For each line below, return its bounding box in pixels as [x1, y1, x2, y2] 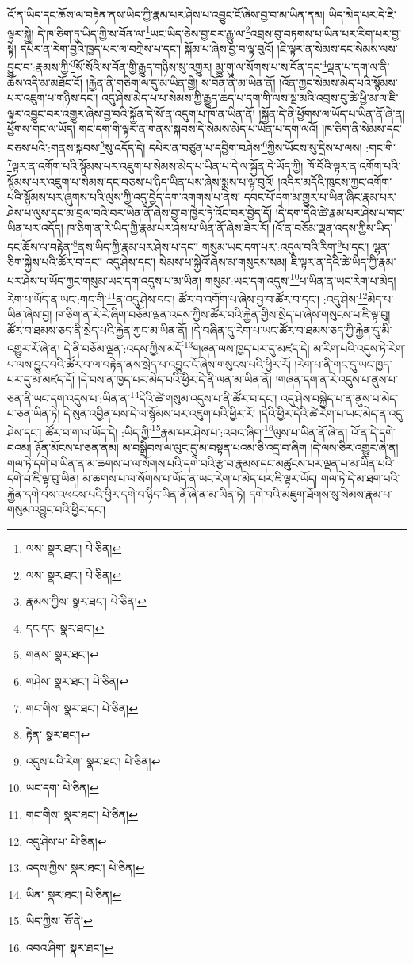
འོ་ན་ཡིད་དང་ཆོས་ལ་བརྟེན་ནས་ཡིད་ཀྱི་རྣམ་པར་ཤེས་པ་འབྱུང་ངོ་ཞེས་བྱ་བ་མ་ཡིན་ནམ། [7, 6, 325, 22]
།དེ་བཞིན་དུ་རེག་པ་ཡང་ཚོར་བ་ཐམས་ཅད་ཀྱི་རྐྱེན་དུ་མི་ [191, 321, 392, 338]
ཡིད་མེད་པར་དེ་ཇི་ [328, 6, 396, 22]
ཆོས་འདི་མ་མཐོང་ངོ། [7, 74, 83, 90]
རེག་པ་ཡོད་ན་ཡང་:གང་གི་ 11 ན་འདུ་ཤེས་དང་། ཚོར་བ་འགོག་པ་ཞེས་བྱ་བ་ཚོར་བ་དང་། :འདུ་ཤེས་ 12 [7, 289, 368, 307]
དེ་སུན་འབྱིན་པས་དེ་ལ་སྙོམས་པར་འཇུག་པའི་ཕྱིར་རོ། [63, 405, 256, 422]
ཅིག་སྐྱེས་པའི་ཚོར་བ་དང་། [7, 254, 103, 270]
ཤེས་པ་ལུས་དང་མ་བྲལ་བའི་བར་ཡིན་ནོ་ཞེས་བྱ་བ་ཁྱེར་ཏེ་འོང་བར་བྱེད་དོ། [7, 204, 273, 220]
